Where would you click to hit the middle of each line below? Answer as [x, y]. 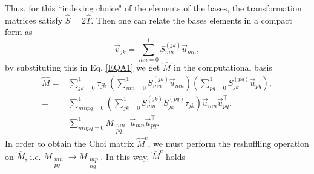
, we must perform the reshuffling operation [228, 143]
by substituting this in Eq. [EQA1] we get [83, 67]
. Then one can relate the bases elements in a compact [191, 20]
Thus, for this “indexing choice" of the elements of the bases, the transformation [153, 8]
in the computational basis [223, 67]
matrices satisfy [34, 20]
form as [19, 32]
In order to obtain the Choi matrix [70, 143]
